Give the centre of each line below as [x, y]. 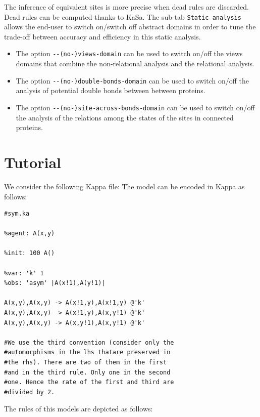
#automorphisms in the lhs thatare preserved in [87, 352]
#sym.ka [17, 214]
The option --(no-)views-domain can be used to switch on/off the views [129, 53]
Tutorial [33, 162]
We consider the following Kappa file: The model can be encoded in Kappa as [124, 186]
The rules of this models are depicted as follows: [79, 409]
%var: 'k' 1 [24, 273]
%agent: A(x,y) [30, 234]
